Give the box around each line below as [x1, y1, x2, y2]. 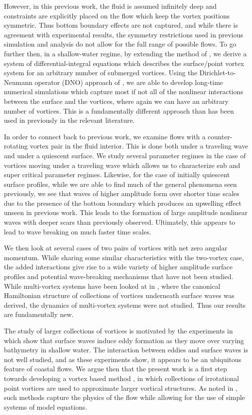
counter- [207, 131, 233, 141]
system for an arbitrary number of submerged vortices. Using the [4, 67, 198, 78]
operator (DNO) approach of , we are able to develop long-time [34, 77, 223, 87]
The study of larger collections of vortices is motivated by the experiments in [4, 326, 233, 335]
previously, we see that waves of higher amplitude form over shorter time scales [4, 188, 239, 199]
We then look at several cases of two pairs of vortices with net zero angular [4, 243, 228, 253]
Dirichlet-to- [199, 67, 236, 78]
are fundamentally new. [4, 309, 74, 319]
